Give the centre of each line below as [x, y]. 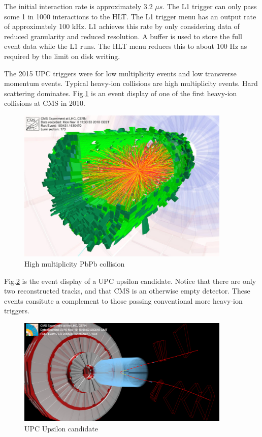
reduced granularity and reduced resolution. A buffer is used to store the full [123, 36]
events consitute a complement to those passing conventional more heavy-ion [123, 300]
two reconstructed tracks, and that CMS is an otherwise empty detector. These [127, 291]
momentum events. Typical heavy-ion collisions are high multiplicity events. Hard [131, 83]
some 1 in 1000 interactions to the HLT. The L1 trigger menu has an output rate [130, 16]
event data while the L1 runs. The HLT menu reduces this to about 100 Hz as [126, 46]
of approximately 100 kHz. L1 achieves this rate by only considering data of [122, 26]
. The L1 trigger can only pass [210, 6]
